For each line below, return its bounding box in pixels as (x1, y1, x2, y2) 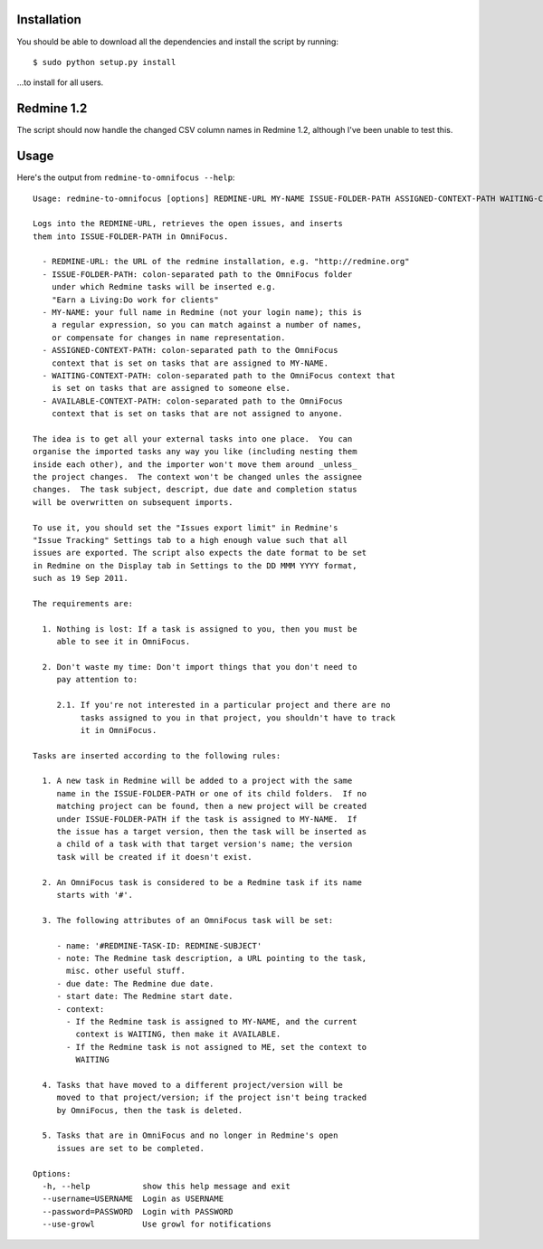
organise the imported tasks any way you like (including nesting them (33, 446, 357, 457)
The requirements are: (33, 598, 134, 608)
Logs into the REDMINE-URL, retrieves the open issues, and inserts (33, 218, 343, 229)
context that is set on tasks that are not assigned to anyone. (51, 408, 343, 419)
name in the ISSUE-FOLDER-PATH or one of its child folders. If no (56, 788, 367, 798)
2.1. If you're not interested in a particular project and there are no (56, 700, 391, 710)
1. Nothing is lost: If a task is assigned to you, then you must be (42, 624, 357, 634)
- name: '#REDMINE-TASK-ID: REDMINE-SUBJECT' (56, 940, 262, 950)
